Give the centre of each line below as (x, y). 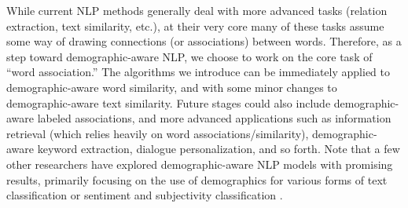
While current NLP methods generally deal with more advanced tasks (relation (197, 10)
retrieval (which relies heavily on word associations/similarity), (158, 133)
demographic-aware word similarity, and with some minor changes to (172, 87)
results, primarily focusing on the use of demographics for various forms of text (197, 179)
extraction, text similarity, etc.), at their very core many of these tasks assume (195, 26)
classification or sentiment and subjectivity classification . (145, 195)
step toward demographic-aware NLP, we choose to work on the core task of (189, 56)
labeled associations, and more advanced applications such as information (214, 118)
